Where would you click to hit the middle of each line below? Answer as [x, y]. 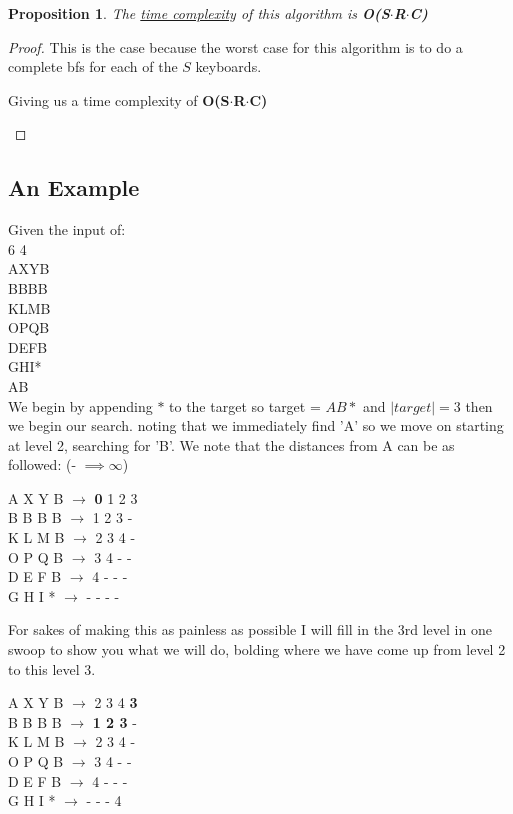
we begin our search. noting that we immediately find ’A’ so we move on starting [256, 425]
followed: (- [42, 464]
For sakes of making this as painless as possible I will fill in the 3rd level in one [250, 629]
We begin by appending [80, 405]
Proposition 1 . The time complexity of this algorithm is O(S [199, 13]
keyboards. [228, 66]
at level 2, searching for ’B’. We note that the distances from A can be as [231, 444]
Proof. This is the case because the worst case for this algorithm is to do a [235, 46]
